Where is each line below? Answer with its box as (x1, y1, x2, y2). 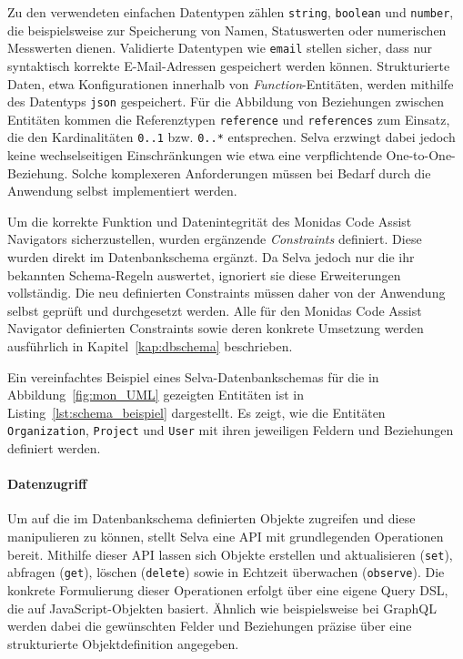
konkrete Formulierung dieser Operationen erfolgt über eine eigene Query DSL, (7, 580, 448, 599)
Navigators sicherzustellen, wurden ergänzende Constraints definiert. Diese (7, 229, 422, 248)
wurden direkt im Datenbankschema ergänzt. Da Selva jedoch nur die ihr (7, 248, 415, 267)
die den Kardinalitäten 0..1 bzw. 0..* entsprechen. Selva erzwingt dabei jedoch (7, 127, 456, 147)
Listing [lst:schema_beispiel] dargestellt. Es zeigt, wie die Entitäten (7, 402, 386, 421)
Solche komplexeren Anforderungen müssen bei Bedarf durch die (71, 163, 431, 182)
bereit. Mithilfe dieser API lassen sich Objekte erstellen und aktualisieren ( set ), (7, 544, 453, 563)
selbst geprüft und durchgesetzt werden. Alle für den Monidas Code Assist (7, 300, 422, 319)
